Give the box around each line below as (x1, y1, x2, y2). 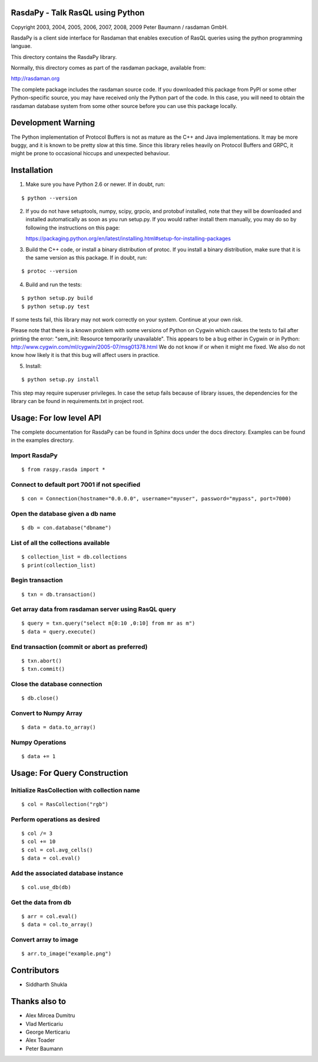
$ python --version (21, 195, 78, 201)
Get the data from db (11, 898, 72, 906)
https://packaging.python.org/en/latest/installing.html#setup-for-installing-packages (25, 235, 231, 242)
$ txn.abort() (21, 657, 62, 664)
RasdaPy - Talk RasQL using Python (11, 8, 145, 18)
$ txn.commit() (21, 666, 65, 673)
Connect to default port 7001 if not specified (11, 481, 141, 489)
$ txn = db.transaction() (21, 591, 97, 598)
